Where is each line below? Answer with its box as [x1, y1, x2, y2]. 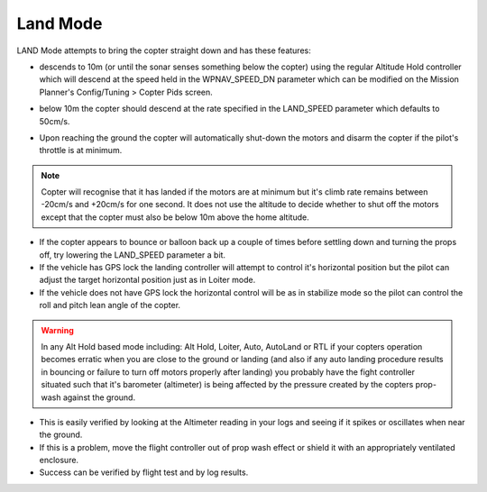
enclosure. [39, 455, 79, 466]
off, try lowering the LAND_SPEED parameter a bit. [39, 249, 225, 260]
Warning [41, 324, 74, 335]
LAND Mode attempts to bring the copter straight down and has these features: [16, 45, 311, 56]
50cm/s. [39, 115, 70, 126]
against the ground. [62, 392, 135, 403]
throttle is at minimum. [39, 145, 123, 156]
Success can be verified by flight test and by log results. [39, 467, 249, 478]
